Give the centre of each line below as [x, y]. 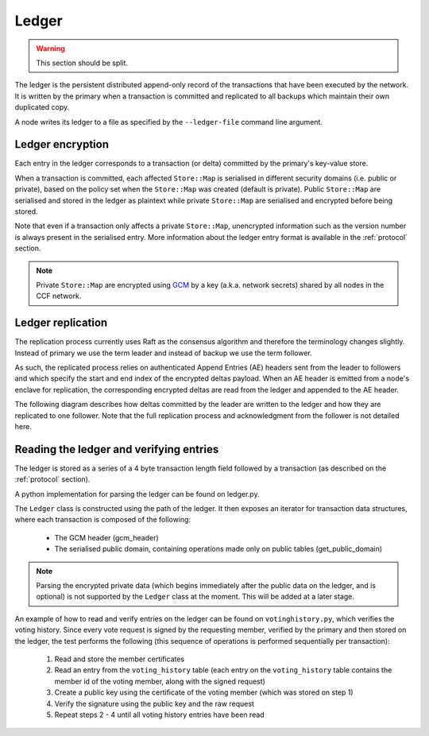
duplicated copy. [42, 107]
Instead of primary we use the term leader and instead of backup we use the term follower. [164, 353]
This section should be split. [82, 63]
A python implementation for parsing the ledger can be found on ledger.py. [137, 494]
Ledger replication [61, 323]
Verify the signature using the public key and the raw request [154, 703]
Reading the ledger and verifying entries [117, 449]
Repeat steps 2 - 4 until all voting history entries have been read [160, 715]
